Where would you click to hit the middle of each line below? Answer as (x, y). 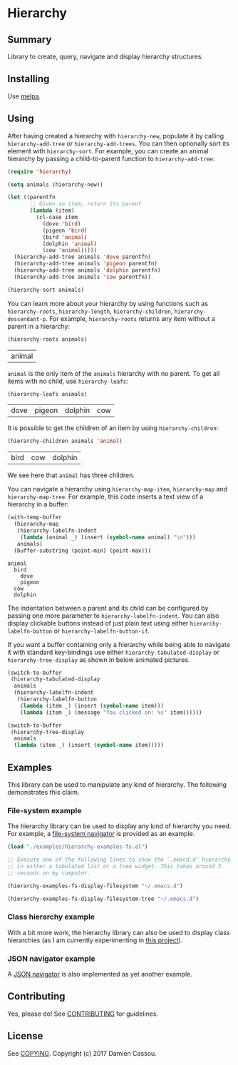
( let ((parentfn (31, 198)
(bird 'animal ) (65, 237)
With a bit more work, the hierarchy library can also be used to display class (119, 932)
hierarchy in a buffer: (38, 504)
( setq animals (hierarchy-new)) (55, 184)
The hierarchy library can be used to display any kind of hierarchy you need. (119, 826)
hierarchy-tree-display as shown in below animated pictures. (99, 659)
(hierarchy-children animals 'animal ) (65, 441)
